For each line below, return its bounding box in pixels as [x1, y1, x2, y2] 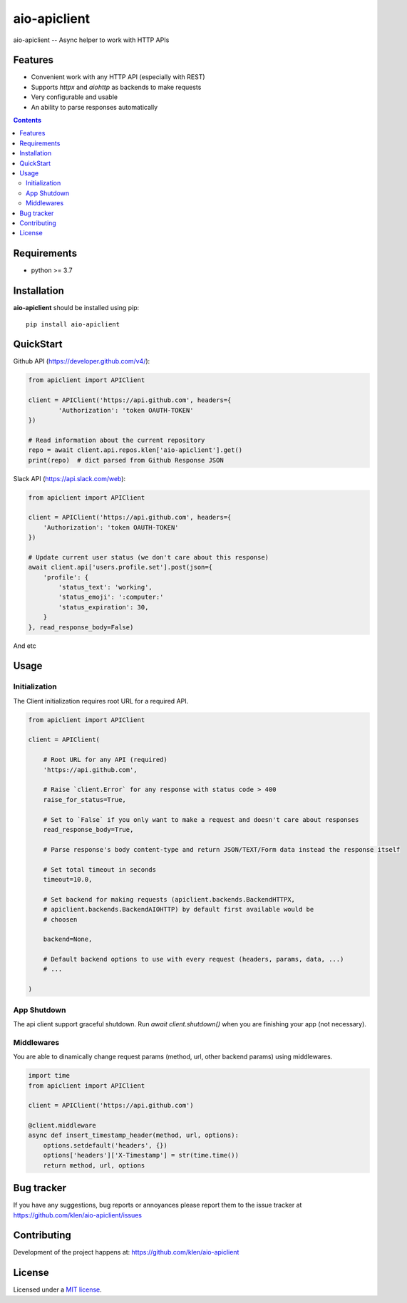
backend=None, [43, 935, 93, 944]
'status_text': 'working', [58, 583, 153, 592]
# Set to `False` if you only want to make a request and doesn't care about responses [43, 815, 359, 823]
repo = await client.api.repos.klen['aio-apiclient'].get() [28, 446, 243, 454]
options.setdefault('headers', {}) [43, 1141, 168, 1149]
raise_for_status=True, [43, 795, 126, 803]
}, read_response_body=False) [28, 623, 134, 631]
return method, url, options [43, 1161, 145, 1169]
